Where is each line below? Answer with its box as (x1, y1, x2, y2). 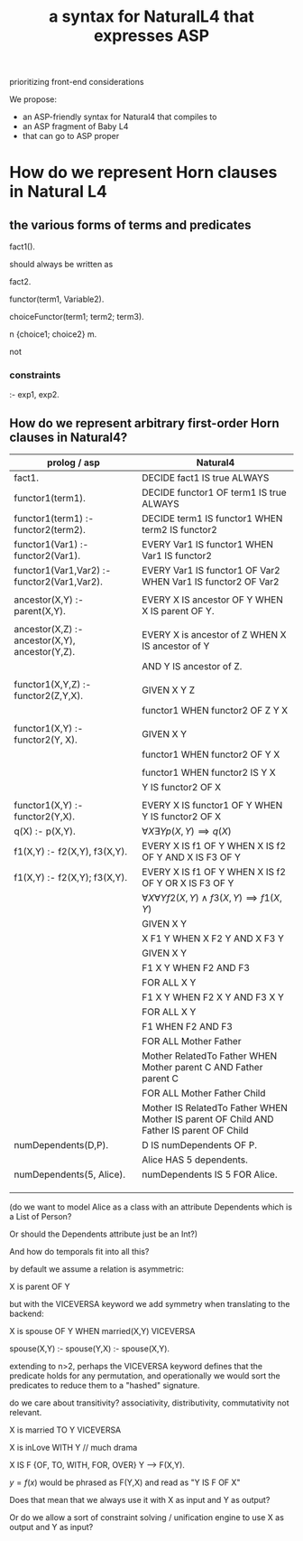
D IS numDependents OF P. (142, 1139, 258, 1152)
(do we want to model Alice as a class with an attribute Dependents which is (9, 1201, 293, 1212)
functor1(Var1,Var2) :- (14, 565, 112, 577)
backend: (9, 1308, 44, 1320)
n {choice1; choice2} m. (9, 329, 97, 340)
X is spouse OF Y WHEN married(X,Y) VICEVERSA (9, 1326, 196, 1337)
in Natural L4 (9, 182, 108, 202)
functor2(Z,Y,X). (14, 689, 84, 702)
